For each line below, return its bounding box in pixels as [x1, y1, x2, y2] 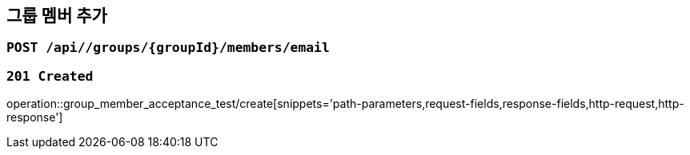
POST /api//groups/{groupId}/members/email [6, 40, 330, 56]
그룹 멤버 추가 [6, 6, 107, 26]
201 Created [6, 68, 94, 84]
